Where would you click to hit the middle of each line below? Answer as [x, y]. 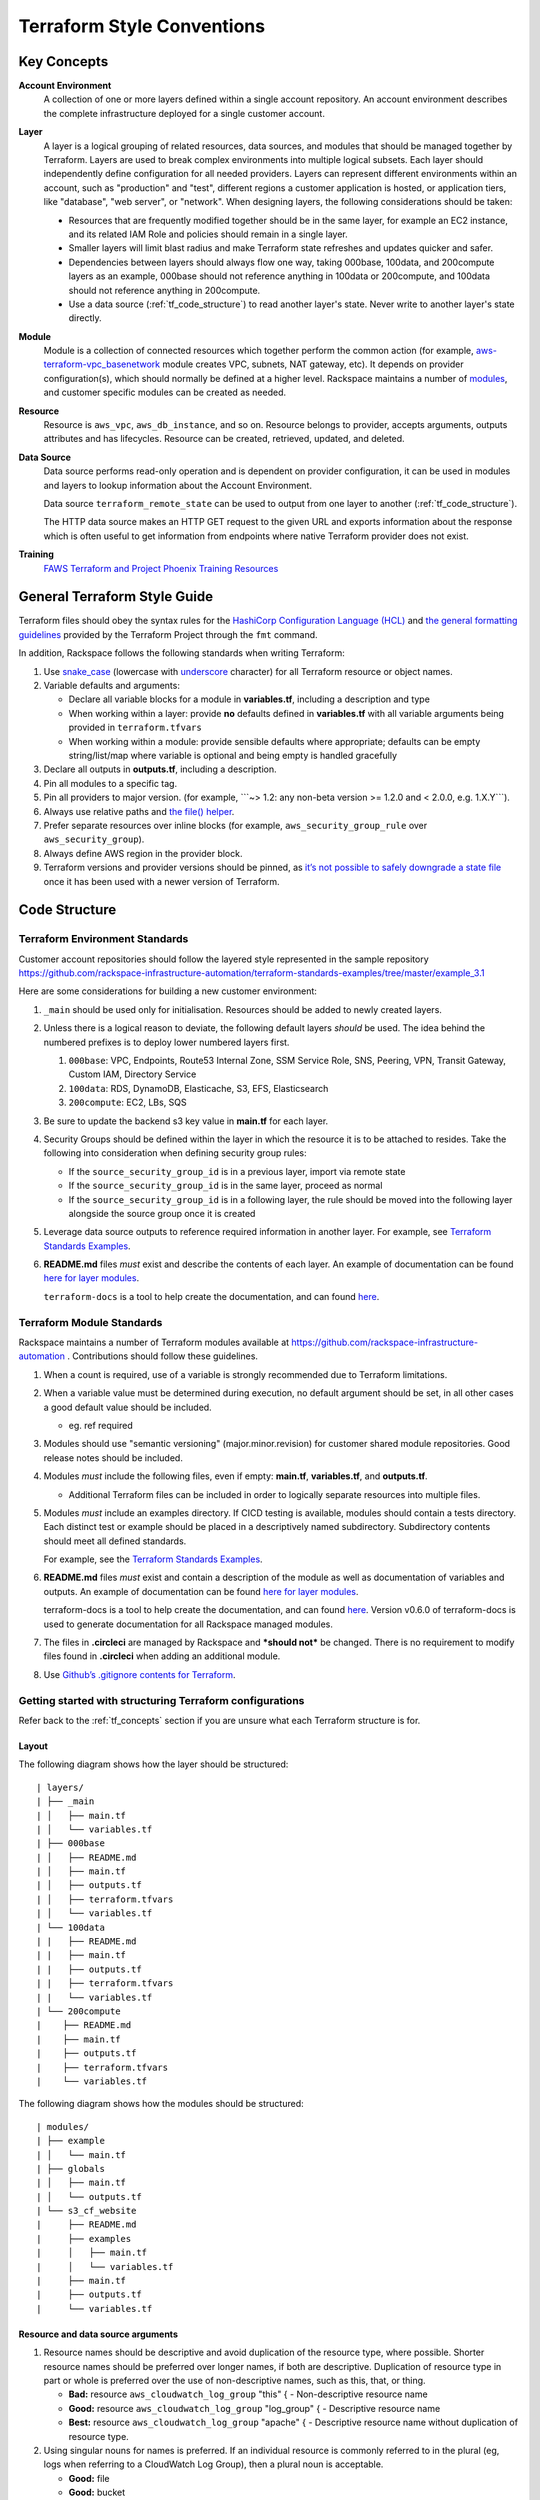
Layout [33, 1746]
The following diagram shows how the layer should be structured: [153, 1764]
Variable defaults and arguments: [111, 686]
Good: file [89, 2478]
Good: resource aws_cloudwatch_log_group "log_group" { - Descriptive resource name [254, 2408]
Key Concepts [63, 61]
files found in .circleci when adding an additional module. [162, 1656]
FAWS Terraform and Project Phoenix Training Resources [161, 568]
